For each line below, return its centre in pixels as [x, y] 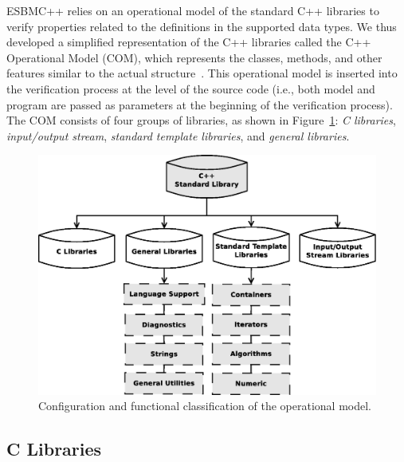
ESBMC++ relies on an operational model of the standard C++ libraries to [193, 10]
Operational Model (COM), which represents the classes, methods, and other [194, 57]
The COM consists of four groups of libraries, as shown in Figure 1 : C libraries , [201, 120]
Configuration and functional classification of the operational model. [205, 406]
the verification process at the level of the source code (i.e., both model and [191, 88]
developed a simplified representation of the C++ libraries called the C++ [189, 42]
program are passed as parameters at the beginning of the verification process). [200, 104]
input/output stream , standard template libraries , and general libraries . [178, 135]
